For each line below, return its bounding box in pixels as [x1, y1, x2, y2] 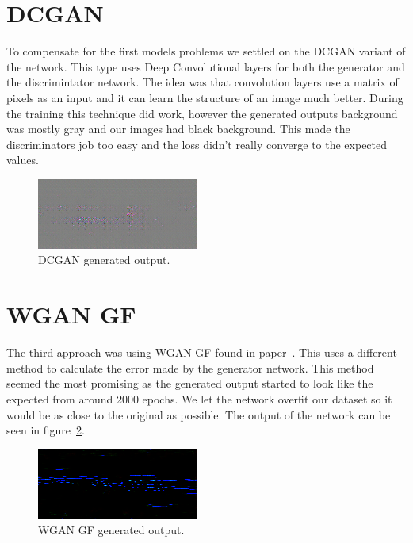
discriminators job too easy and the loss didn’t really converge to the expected [6, 136, 388, 152]
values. [6, 151, 39, 168]
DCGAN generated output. [38, 251, 170, 268]
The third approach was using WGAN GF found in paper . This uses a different [6, 344, 397, 361]
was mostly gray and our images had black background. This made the [6, 120, 350, 137]
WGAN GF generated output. [38, 522, 185, 538]
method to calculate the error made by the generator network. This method [6, 359, 374, 376]
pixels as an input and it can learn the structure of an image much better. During [6, 89, 403, 105]
